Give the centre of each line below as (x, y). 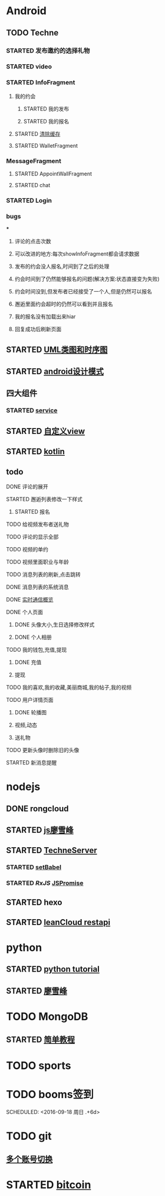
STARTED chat (32, 185)
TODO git (29, 1136)
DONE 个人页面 (24, 612)
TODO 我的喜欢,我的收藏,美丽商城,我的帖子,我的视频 (69, 687)
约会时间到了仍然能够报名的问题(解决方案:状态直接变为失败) (87, 279)
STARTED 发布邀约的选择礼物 (48, 50)
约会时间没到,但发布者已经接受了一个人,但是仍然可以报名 (83, 292)
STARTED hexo (34, 902)
